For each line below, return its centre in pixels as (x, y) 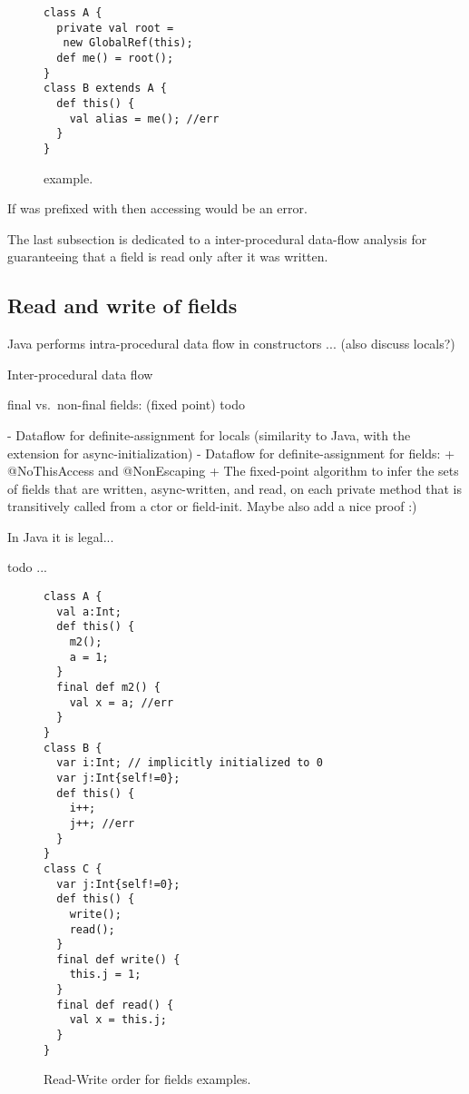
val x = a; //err (122, 702)
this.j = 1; (105, 975)
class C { (73, 868)
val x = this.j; (118, 1020)
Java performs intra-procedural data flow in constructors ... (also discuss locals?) (231, 344)
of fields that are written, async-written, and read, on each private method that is (234, 488)
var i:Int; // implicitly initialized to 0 (190, 763)
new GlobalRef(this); (128, 43)
